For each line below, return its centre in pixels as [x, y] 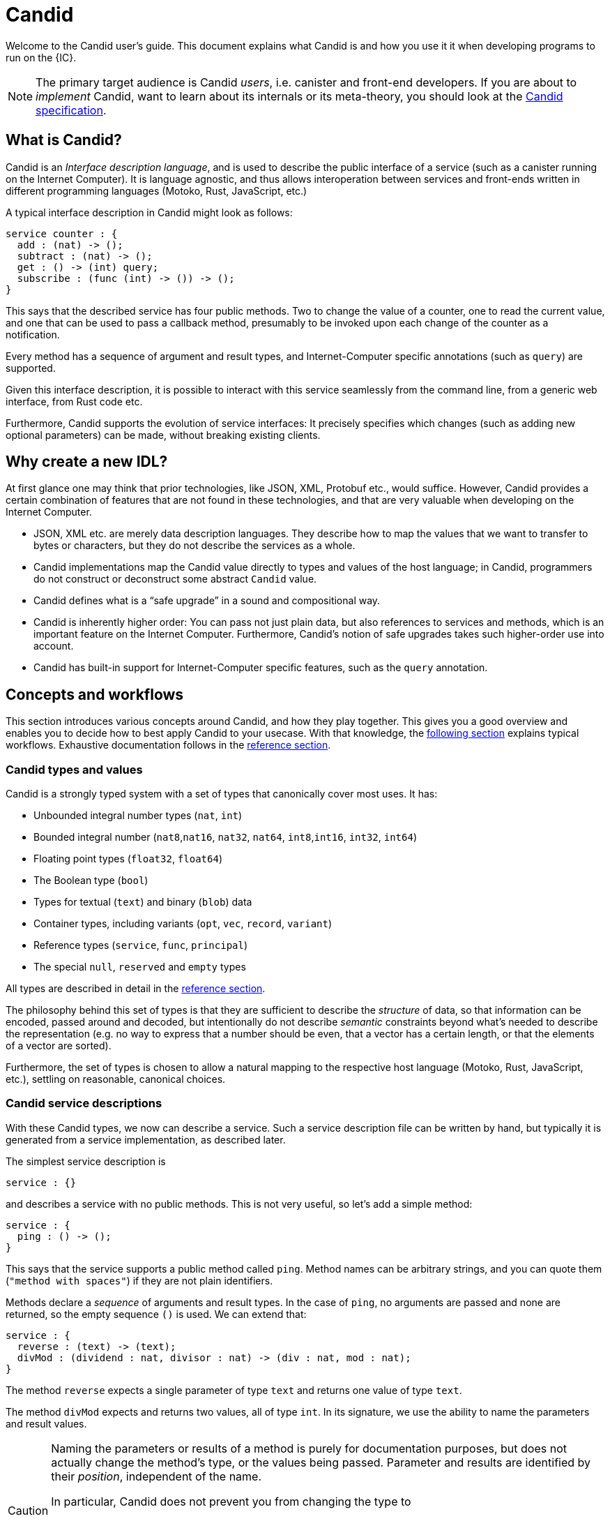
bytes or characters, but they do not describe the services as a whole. [195, 546]
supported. [31, 368]
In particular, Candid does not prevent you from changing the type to [231, 1501]
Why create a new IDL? [87, 462]
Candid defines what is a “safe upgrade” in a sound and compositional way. [207, 601]
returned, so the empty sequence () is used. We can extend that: [156, 1314]
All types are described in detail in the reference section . [136, 989]
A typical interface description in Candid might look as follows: [149, 212]
